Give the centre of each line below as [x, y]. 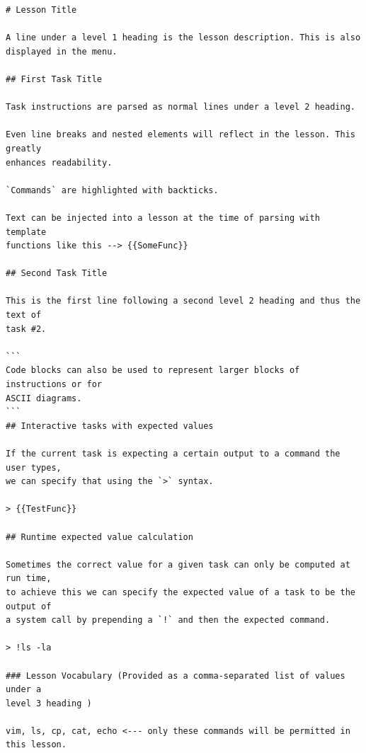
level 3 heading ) [49, 703]
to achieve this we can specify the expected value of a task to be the [181, 592]
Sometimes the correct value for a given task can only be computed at [178, 564]
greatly [24, 148]
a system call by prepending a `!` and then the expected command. [168, 620]
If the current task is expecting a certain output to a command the [173, 454]
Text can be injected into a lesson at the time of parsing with [163, 218]
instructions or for [54, 385]
